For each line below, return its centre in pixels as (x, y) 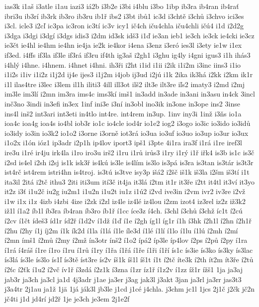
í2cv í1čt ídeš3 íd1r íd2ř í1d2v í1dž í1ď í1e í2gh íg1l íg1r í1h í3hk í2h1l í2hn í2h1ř (128, 221)
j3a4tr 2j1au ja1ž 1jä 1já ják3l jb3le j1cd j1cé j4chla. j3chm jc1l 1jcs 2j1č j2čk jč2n (129, 289)
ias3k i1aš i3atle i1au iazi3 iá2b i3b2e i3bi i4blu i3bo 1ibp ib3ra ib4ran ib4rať (122, 6)
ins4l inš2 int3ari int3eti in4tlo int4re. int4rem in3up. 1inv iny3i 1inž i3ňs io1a (123, 113)
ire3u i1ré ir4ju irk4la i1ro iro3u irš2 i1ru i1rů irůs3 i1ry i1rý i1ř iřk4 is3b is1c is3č (129, 152)
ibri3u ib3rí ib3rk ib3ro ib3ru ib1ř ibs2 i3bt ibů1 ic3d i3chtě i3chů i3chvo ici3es (124, 16)
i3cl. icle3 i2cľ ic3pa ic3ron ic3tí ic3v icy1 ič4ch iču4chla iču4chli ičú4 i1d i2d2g (124, 26)
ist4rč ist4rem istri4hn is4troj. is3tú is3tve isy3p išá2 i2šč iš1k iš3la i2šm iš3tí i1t (127, 172)
